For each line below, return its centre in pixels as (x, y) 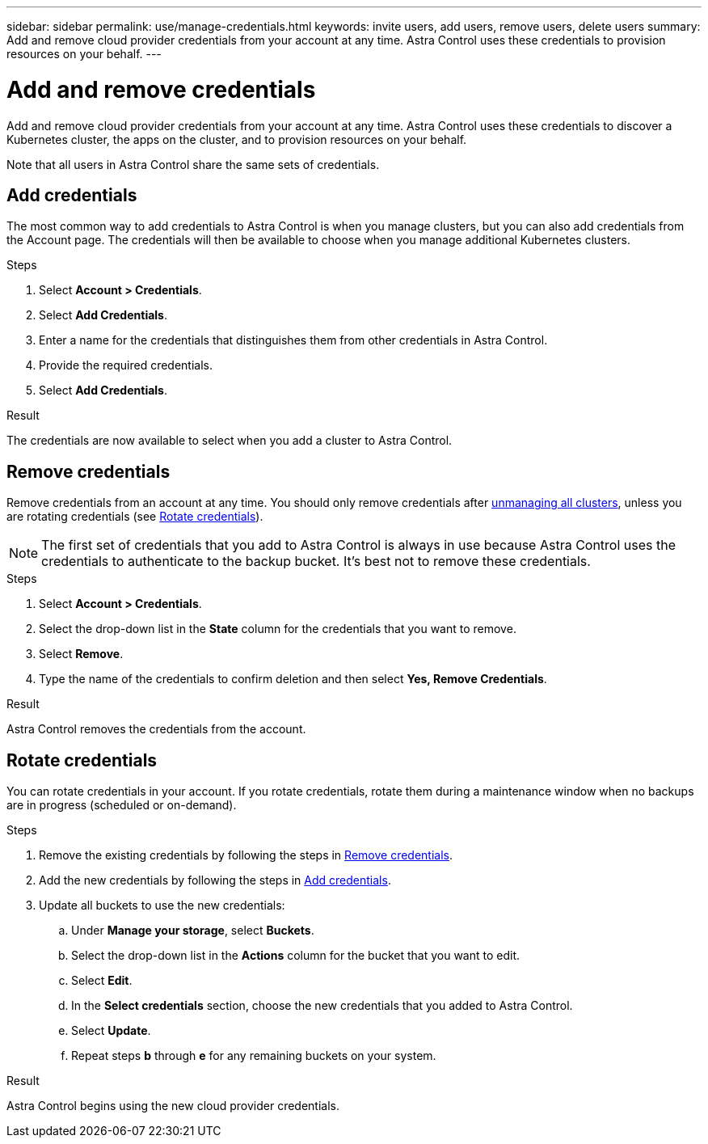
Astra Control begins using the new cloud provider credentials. (173, 1106)
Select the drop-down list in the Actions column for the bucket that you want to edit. (296, 956)
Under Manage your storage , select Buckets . (193, 931)
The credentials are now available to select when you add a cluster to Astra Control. (230, 441)
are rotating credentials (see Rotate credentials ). (135, 517)
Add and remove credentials (161, 89)
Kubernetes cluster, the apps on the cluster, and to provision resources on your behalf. (237, 139)
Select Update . (111, 1031)
